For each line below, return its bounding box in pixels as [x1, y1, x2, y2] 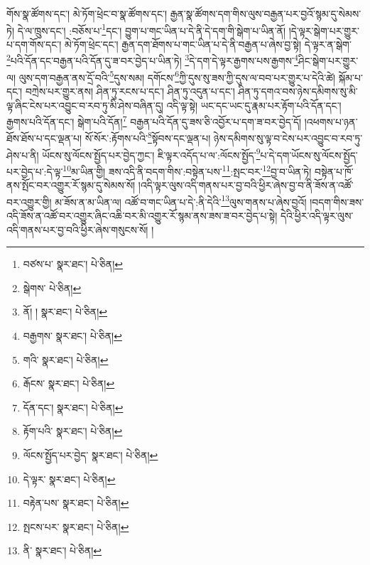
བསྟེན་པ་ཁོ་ [315, 163, 354, 178]
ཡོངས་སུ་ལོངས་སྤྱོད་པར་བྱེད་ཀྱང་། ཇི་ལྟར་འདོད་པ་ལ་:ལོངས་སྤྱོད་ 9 [42, 145, 261, 162]
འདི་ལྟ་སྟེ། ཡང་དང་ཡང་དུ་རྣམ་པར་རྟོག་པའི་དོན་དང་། [166, 97, 342, 112]
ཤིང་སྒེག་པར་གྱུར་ [298, 53, 359, 68]
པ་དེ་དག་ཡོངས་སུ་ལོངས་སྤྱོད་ [260, 147, 358, 162]
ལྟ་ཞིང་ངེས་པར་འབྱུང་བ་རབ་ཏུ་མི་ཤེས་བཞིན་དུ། [6, 97, 163, 112]
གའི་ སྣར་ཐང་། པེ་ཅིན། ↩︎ [23, 352, 109, 367]
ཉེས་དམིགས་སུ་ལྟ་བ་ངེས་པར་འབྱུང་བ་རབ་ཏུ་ [213, 131, 363, 146]
